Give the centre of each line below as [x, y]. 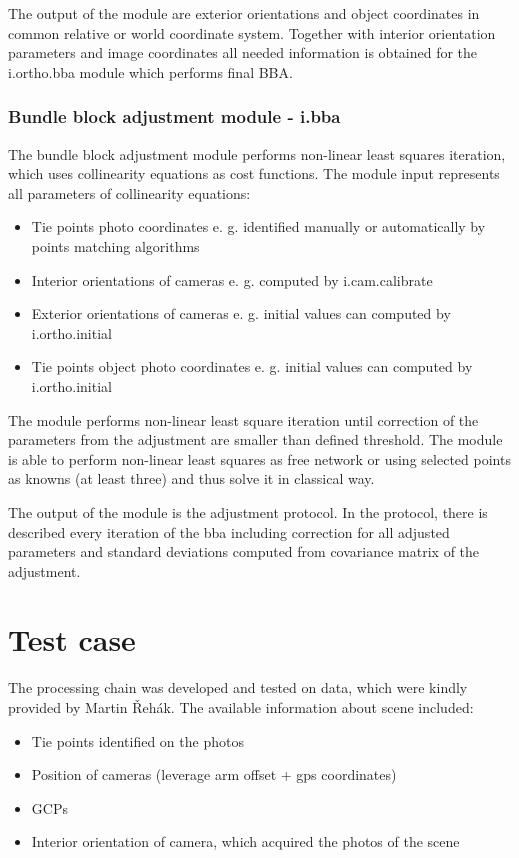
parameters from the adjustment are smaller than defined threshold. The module [255, 439]
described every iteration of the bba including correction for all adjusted [229, 531]
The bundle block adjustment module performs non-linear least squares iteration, [257, 153]
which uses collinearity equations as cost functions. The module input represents [254, 173]
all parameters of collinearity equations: [129, 192]
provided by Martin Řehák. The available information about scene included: [241, 707]
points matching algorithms [115, 245]
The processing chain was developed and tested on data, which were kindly [238, 687]
